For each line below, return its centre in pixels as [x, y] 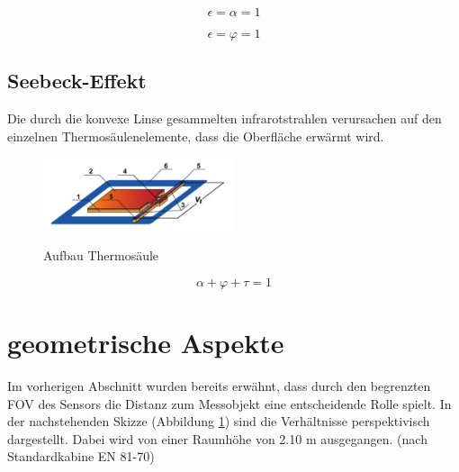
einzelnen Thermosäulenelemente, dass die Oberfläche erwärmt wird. [196, 136]
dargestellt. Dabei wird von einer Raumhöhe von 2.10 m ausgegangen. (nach [217, 438]
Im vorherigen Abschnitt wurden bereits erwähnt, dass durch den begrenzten [219, 386]
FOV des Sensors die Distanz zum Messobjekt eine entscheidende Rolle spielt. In [229, 403]
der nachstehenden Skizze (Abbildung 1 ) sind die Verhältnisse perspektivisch [219, 421]
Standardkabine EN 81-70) [81, 456]
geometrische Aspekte [146, 343]
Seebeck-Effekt [77, 81]
